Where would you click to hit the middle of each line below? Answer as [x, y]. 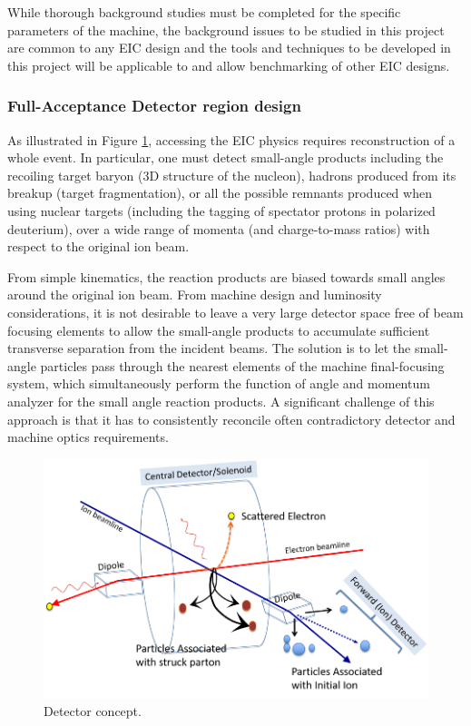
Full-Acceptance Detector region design [154, 106]
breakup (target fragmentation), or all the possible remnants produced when [220, 193]
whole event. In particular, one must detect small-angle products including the [226, 157]
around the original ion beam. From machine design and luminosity [195, 294]
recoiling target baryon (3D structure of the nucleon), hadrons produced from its [232, 175]
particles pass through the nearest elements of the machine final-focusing [242, 365]
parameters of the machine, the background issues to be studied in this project [226, 29]
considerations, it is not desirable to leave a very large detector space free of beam [235, 312]
